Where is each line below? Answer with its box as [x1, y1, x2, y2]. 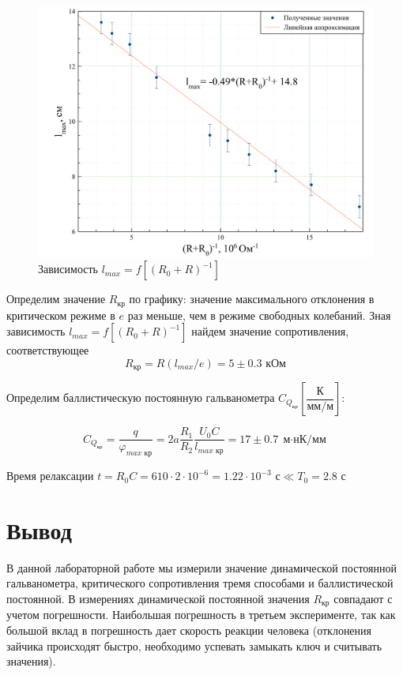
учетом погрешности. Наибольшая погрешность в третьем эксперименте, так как [6, 606, 396, 623]
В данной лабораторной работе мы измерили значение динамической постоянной [6, 559, 397, 576]
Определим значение [6, 291, 106, 307]
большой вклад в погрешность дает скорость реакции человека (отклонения [6, 622, 372, 639]
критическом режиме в [6, 306, 115, 323]
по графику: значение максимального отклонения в [129, 291, 375, 307]
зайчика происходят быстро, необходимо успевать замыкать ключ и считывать [6, 637, 382, 654]
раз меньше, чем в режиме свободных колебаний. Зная [127, 306, 391, 323]
